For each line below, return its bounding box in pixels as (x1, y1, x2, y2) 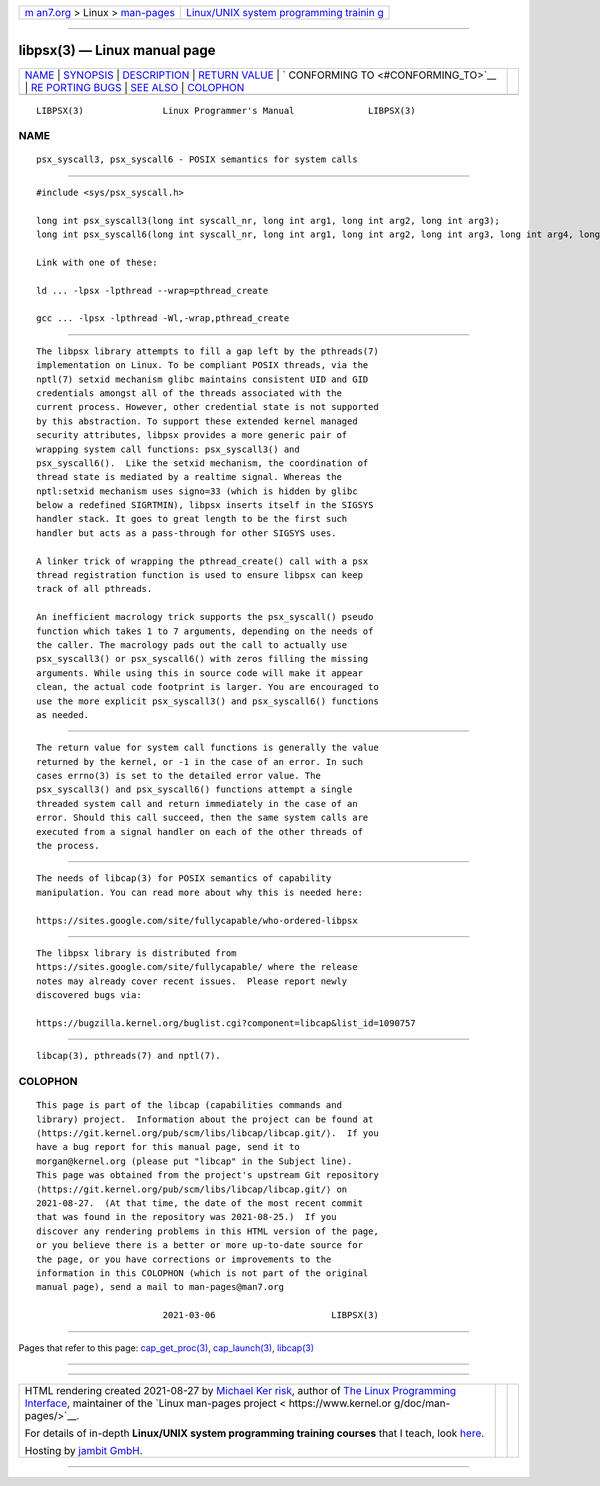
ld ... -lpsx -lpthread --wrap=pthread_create (36, 285, 269, 296)
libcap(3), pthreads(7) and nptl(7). (36, 1050, 222, 1062)
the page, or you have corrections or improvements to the (36, 1253, 332, 1265)
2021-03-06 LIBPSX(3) (162, 1310, 379, 1321)
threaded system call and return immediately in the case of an (36, 798, 359, 809)
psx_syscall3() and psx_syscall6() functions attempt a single (36, 784, 353, 795)
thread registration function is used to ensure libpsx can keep (36, 570, 364, 581)
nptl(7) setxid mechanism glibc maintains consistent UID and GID (36, 373, 369, 385)
